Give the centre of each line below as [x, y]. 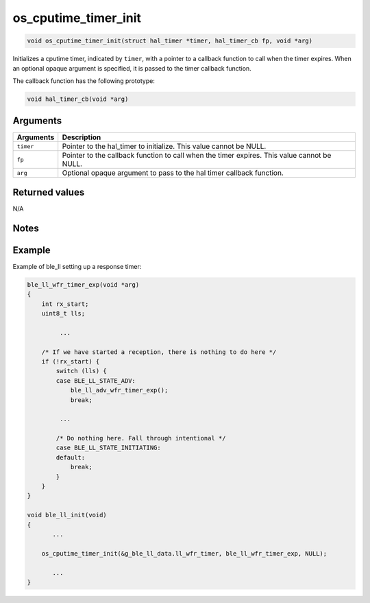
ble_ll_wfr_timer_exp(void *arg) [83, 284]
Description [82, 137]
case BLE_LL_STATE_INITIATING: [108, 448]
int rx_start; [65, 304]
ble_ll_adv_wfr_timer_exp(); [119, 390]
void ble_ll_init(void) [67, 515]
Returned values [49, 192]
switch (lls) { [82, 371]
